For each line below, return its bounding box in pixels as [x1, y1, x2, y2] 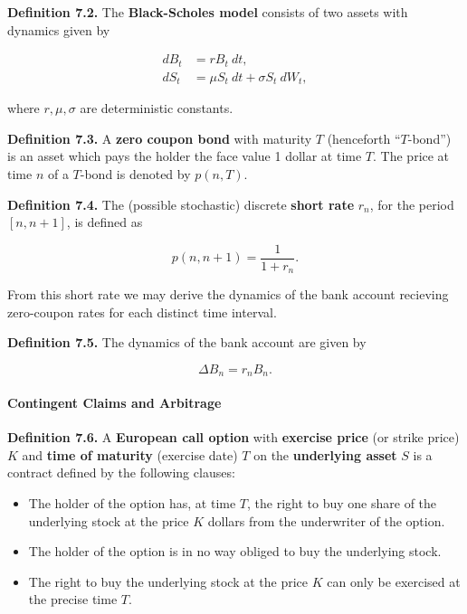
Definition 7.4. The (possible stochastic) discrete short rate [7, 194, 355, 213]
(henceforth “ [327, 128, 401, 147]
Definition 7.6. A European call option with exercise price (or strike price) [7, 428, 460, 447]
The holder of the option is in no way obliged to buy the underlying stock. [28, 542, 442, 561]
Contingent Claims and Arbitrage [7, 393, 222, 412]
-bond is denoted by [80, 164, 191, 183]
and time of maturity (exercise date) [22, 445, 238, 464]
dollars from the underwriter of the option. [207, 511, 445, 530]
